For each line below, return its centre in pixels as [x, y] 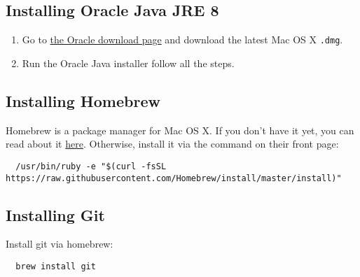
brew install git [56, 266]
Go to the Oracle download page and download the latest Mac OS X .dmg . [182, 40]
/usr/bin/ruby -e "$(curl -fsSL [91, 166]
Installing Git [55, 214]
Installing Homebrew [83, 100]
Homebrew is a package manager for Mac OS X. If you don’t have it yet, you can [180, 130]
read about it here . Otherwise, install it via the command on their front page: [172, 144]
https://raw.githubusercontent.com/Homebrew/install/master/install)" [174, 178]
